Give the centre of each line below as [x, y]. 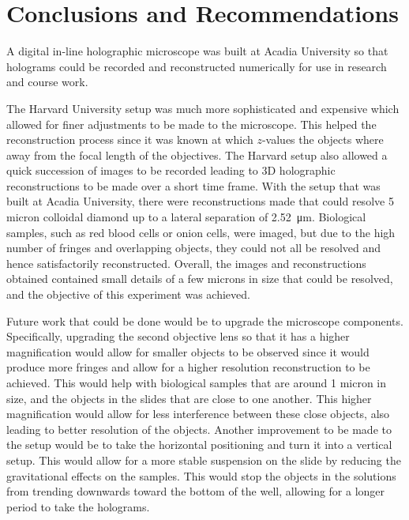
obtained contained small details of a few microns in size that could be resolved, [200, 279]
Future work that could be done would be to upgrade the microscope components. [205, 320]
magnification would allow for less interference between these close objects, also [198, 414]
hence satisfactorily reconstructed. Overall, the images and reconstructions [186, 263]
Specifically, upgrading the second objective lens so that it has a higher [178, 336]
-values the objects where [323, 139]
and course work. [47, 82]
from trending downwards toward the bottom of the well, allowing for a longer [196, 491]
